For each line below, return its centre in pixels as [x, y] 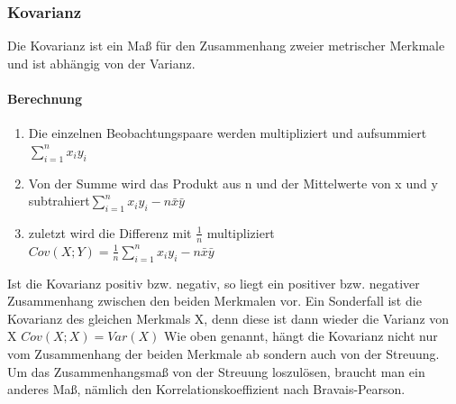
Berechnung [45, 98]
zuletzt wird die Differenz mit [110, 232]
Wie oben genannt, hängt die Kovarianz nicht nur [301, 336]
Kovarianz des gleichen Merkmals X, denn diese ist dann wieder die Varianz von [228, 318]
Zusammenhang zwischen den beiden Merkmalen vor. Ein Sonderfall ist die [214, 301]
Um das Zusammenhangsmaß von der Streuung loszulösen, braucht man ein [216, 371]
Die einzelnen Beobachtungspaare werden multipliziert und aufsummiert [228, 133]
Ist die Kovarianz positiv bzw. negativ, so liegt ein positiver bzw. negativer [214, 283]
